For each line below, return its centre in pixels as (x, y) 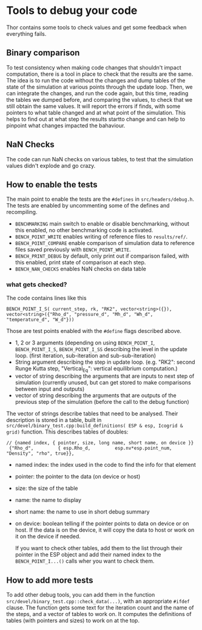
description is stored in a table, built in (54, 420)
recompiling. (22, 212)
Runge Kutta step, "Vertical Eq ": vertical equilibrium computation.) (96, 369)
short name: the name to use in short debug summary (82, 512)
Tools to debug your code (72, 11)
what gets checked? (37, 284)
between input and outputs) (50, 389)
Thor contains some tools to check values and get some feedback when (96, 27)
